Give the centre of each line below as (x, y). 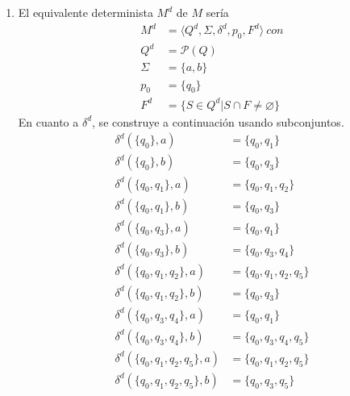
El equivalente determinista (85, 12)
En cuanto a (48, 121)
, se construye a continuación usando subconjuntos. (218, 121)
